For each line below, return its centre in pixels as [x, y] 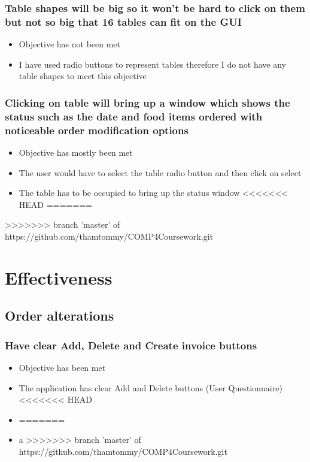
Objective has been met [62, 367]
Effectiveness [59, 277]
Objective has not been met [70, 44]
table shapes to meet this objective [83, 76]
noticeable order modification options [97, 130]
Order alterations [60, 315]
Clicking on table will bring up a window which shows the [148, 102]
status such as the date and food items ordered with [134, 116]
